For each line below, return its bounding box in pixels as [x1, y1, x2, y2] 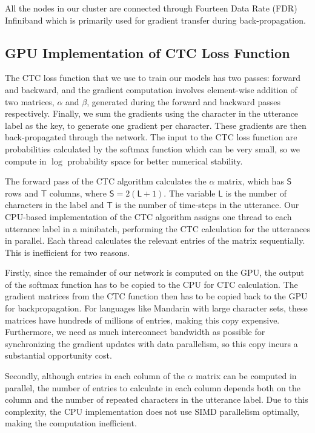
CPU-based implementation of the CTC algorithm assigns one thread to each [5, 210, 292, 223]
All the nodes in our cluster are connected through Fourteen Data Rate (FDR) [5, 2, 297, 14]
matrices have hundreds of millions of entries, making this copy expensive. [5, 313, 280, 326]
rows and [5, 186, 38, 199]
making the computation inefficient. [5, 417, 137, 429]
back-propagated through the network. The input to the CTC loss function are [5, 131, 297, 143]
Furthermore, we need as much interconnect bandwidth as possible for [5, 325, 265, 338]
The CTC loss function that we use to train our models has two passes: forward [5, 71, 300, 84]
